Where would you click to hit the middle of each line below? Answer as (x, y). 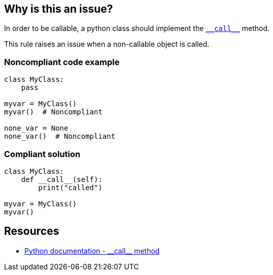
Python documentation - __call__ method (92, 251)
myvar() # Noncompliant (53, 112)
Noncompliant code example (62, 62)
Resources (32, 231)
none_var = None (36, 128)
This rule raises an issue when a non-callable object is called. (107, 44)
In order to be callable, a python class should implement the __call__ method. (137, 28)
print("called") (70, 187)
